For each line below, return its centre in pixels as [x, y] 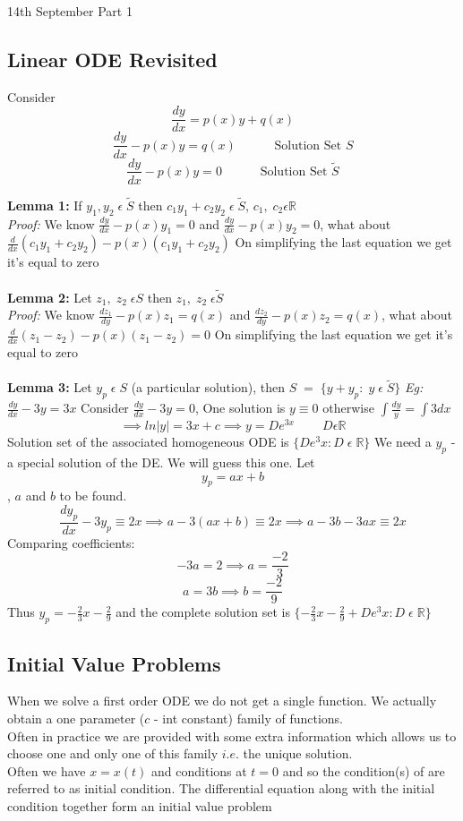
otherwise [348, 408]
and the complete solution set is [203, 612]
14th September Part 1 [70, 11]
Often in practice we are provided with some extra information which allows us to [232, 735]
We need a [403, 442]
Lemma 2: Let [50, 297]
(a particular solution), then [208, 387]
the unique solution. [298, 753]
